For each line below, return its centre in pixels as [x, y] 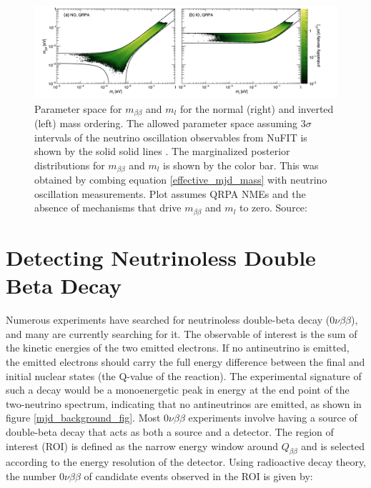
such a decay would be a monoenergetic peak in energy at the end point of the [178, 390]
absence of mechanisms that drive [108, 208]
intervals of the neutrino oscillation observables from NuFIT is [171, 137]
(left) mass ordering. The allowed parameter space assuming [166, 123]
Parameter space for [78, 108]
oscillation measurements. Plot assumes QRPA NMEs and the [170, 193]
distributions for [70, 165]
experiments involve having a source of [273, 418]
